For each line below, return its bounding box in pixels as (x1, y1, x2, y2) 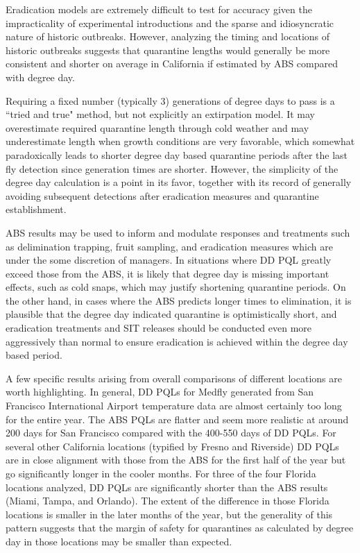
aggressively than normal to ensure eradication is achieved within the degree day (6, 334, 348, 348)
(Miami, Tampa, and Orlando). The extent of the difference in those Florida (6, 493, 329, 508)
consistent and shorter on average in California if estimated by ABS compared (6, 56, 338, 71)
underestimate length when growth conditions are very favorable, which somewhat (6, 134, 355, 148)
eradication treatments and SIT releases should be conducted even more (6, 321, 312, 335)
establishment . (6, 202, 67, 216)
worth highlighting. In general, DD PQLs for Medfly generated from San (6, 384, 314, 399)
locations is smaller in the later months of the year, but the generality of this (6, 507, 333, 521)
